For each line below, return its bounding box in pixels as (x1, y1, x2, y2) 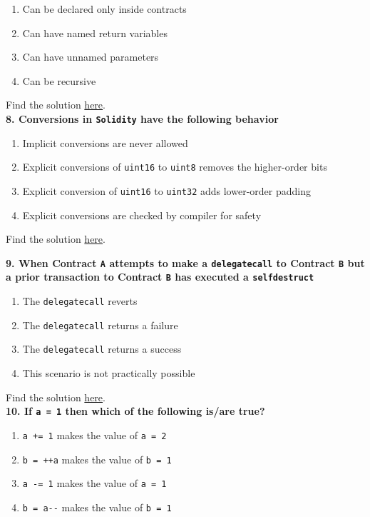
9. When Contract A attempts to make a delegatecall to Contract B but (6, 255, 365, 270)
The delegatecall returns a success (22, 341, 182, 356)
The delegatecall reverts (22, 293, 138, 308)
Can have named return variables (22, 25, 168, 40)
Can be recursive (22, 73, 96, 88)
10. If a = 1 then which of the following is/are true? (6, 403, 265, 418)
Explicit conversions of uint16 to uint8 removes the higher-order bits (22, 159, 327, 174)
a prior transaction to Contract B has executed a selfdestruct (6, 269, 314, 284)
